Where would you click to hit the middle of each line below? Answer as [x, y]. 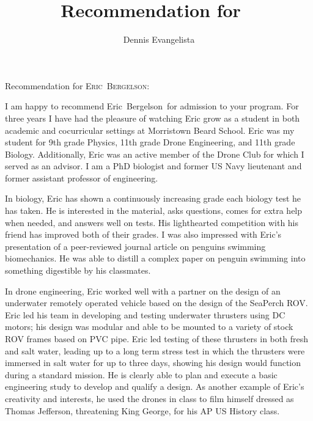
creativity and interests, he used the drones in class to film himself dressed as [149, 398]
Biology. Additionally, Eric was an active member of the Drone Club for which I [155, 154]
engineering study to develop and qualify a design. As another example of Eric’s [155, 386]
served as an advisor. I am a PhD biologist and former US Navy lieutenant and [153, 166]
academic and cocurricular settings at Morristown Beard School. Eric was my [150, 130]
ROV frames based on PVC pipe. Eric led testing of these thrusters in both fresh [156, 339]
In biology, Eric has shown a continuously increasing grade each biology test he [153, 198]
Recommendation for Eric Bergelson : [77, 85]
